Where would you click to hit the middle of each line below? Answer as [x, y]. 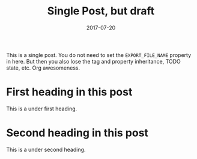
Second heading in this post [77, 133]
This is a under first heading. [42, 109]
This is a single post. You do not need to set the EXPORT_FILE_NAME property [99, 55]
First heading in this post [69, 92]
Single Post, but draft [101, 11]
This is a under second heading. [46, 149]
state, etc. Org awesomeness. [43, 68]
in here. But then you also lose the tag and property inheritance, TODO [94, 61]
